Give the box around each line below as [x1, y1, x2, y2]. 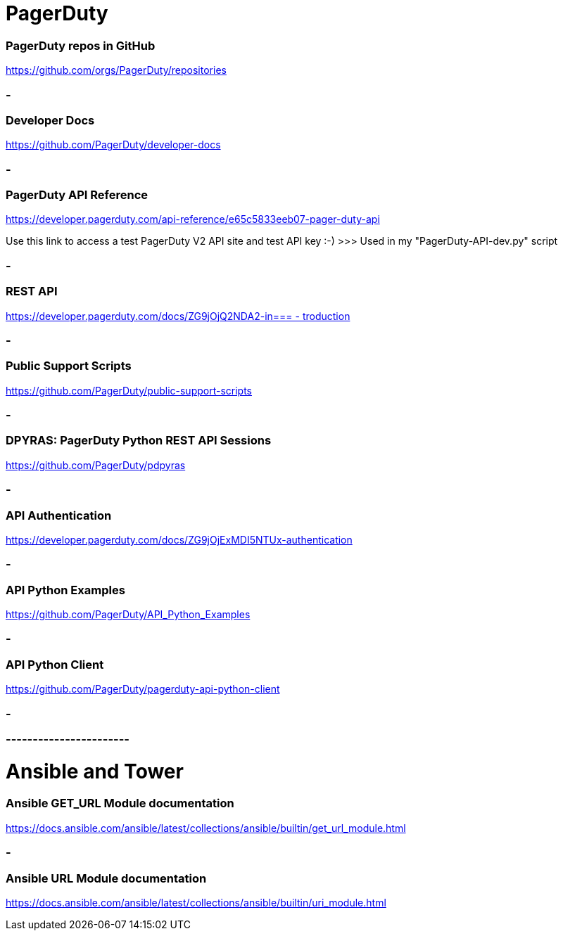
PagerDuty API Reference [6, 188, 148, 202]
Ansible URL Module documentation [6, 871, 207, 885]
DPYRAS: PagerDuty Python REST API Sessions [6, 433, 272, 448]
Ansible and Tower [6, 759, 184, 783]
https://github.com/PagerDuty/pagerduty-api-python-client [6, 683, 280, 695]
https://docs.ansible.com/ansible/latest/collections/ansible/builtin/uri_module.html [6, 896, 386, 909]
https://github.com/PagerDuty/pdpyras [6, 459, 186, 471]
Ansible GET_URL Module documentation [6, 796, 234, 811]
